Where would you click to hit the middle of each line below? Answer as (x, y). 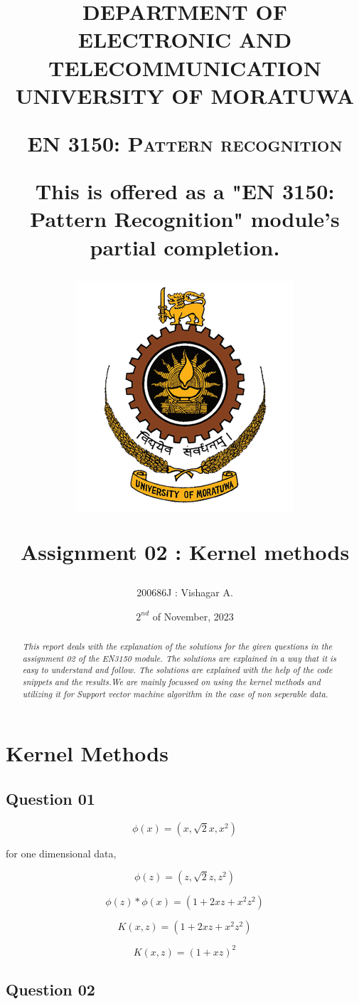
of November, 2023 (193, 616)
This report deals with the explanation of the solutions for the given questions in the (177, 646)
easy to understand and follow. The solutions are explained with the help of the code (177, 670)
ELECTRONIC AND (185, 39)
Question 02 (50, 989)
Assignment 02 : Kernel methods (185, 551)
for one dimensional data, (61, 853)
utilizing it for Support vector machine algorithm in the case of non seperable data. (175, 693)
